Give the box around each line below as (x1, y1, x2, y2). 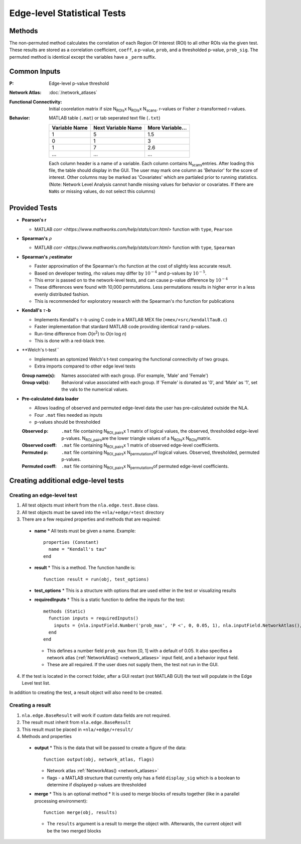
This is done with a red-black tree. (34, 338, 105, 344)
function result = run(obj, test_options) (43, 576, 149, 582)
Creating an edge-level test (9, 492, 78, 499)
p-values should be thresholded (34, 419, 100, 425)
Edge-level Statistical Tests (9, 8, 126, 19)
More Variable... (147, 124, 187, 131)
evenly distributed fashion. (34, 291, 90, 297)
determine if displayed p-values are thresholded (47, 781, 146, 788)
